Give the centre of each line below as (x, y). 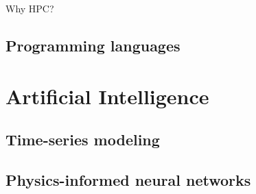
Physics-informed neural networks (128, 179)
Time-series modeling (83, 140)
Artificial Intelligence (107, 96)
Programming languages (93, 45)
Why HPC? (30, 8)
